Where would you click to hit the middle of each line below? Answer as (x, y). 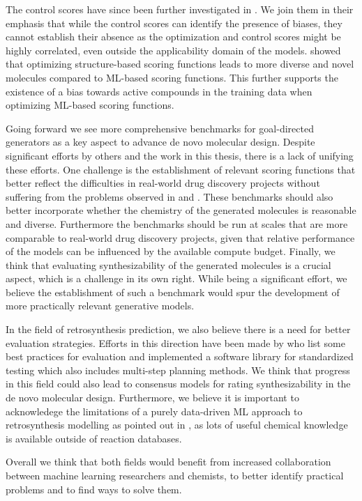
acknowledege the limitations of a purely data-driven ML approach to (154, 411)
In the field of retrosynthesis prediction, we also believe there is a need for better (178, 329)
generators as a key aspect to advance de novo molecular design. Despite (160, 142)
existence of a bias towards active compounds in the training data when (159, 91)
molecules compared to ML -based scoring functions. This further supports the (172, 77)
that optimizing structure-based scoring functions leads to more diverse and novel (180, 64)
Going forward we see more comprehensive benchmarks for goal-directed (160, 128)
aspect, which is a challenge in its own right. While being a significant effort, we (176, 278)
